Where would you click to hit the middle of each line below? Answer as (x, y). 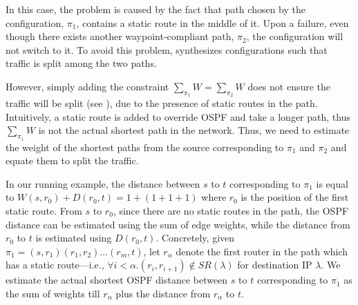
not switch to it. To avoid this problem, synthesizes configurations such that (167, 49)
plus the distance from (163, 293)
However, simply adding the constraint (87, 86)
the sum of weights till (53, 293)
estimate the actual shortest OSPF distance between (117, 280)
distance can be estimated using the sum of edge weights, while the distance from (178, 224)
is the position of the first (295, 197)
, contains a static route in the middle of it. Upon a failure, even (213, 22)
